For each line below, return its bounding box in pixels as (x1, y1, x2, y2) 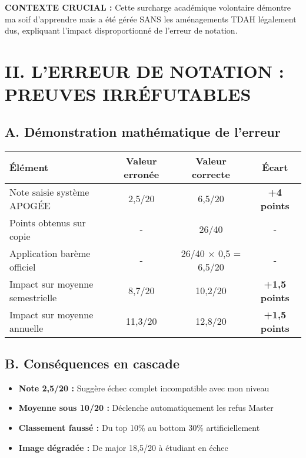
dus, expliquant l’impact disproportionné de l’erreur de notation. (5, 24, 238, 37)
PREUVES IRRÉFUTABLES (5, 82, 251, 106)
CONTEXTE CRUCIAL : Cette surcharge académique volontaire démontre (5, 1, 291, 13)
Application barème (9, 246, 91, 260)
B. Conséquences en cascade (5, 354, 179, 372)
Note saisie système (9, 184, 89, 199)
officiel (9, 259, 36, 274)
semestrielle (9, 290, 57, 304)
